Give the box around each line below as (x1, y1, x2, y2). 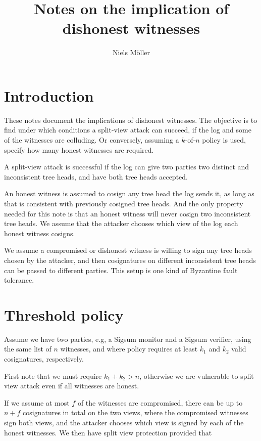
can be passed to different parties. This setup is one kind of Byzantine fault (4, 264, 238, 275)
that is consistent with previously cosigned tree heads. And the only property (4, 198, 243, 208)
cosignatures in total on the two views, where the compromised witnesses (23, 407, 248, 418)
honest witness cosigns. (4, 228, 75, 238)
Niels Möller (112, 47, 150, 58)
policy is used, (202, 135, 246, 145)
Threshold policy (4, 304, 124, 325)
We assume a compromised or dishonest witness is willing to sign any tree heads (4, 245, 252, 255)
